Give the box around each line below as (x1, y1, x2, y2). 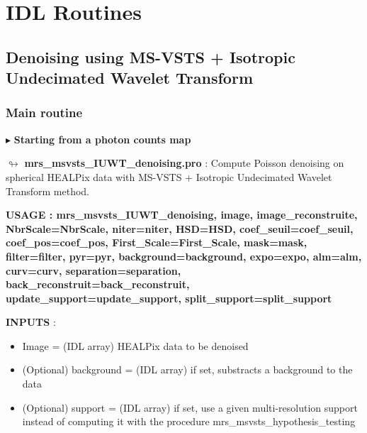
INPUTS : (6, 314, 56, 329)
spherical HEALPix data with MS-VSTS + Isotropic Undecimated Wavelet (6, 169, 332, 184)
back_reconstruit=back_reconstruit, (6, 277, 190, 292)
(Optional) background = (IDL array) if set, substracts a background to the (22, 362, 353, 377)
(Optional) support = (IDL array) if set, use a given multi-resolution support (22, 400, 358, 415)
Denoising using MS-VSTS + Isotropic (6, 45, 295, 67)
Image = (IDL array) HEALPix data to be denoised (22, 338, 249, 353)
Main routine (6, 104, 83, 121)
